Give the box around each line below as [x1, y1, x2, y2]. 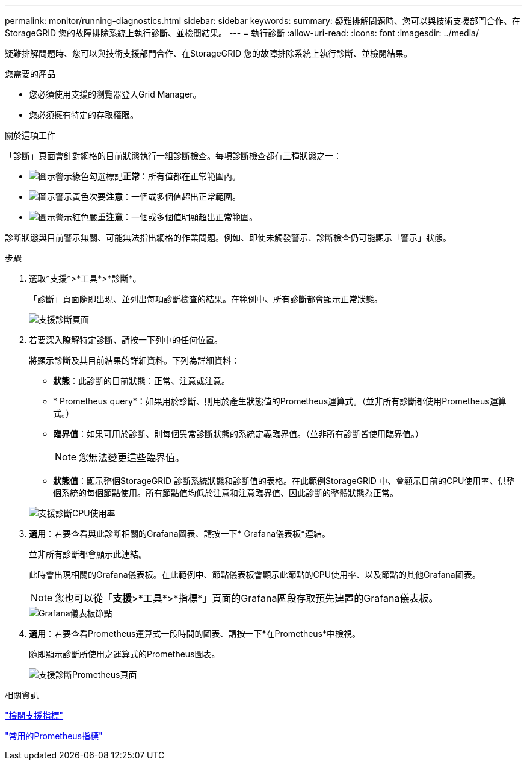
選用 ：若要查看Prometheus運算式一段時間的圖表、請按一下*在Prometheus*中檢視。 [29, 628, 361, 639]
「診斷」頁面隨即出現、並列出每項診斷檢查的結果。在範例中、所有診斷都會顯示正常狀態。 [29, 294, 383, 304]
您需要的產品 [5, 69, 55, 79]
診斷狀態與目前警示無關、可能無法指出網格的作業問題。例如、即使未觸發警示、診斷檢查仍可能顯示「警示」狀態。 [5, 232, 451, 243]
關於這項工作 [5, 130, 55, 140]
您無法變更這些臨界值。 [79, 451, 185, 463]
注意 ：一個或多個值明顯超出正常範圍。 [106, 212, 257, 222]
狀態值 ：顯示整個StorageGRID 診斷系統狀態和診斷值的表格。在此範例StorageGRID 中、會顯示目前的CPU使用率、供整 [53, 475, 515, 486]
